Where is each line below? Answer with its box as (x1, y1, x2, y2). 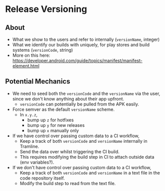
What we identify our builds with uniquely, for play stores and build (12, 42, 150, 48)
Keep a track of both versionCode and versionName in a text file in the (19, 170, 161, 176)
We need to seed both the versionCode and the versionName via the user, (12, 91, 161, 96)
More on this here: (12, 52, 50, 58)
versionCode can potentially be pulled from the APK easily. (19, 101, 140, 107)
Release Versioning (5, 3, 87, 15)
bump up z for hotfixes (27, 117, 74, 123)
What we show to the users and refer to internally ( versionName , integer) (12, 36, 160, 42)
